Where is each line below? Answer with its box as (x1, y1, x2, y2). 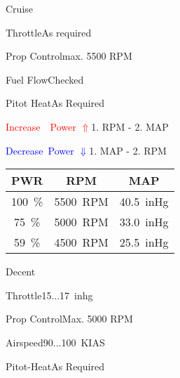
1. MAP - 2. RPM (89, 143, 167, 157)
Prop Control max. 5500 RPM (6, 48, 132, 63)
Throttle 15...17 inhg (6, 287, 93, 302)
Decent (6, 264, 36, 279)
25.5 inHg (119, 234, 169, 251)
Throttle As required (6, 25, 92, 39)
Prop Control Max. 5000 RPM (6, 311, 133, 326)
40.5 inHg (119, 193, 169, 210)
